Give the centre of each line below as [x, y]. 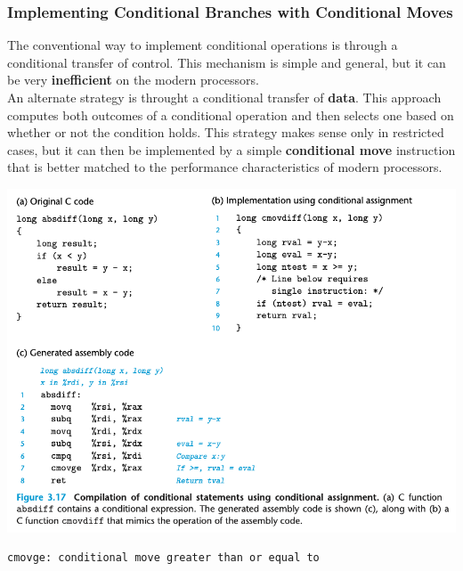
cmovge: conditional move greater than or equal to [163, 558]
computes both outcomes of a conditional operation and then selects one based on [231, 114]
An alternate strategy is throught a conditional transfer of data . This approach [224, 97]
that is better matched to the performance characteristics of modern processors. [225, 167]
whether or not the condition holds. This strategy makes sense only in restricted [226, 132]
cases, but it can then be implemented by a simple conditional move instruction [231, 149]
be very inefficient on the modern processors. [134, 80]
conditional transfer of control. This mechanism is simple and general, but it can [227, 62]
